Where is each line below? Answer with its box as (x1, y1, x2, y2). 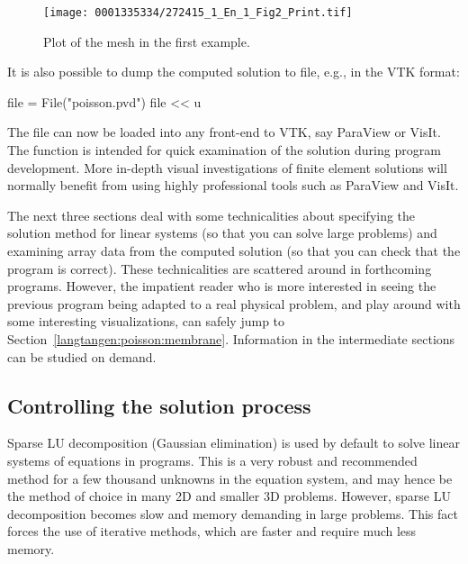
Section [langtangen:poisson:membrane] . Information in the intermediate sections (7, 329, 455, 348)
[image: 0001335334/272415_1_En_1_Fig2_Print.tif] (43, 6, 353, 19)
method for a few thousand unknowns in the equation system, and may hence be (7, 468, 453, 487)
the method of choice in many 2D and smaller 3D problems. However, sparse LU (7, 487, 451, 505)
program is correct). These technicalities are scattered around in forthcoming (7, 259, 432, 277)
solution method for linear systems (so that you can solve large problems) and (7, 223, 437, 242)
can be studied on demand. (7, 347, 157, 366)
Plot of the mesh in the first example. (43, 32, 250, 50)
